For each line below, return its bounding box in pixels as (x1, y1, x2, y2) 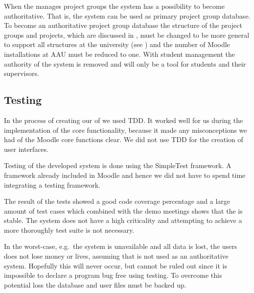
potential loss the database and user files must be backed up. (4, 279, 186, 290)
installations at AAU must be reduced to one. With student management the (4, 49, 235, 59)
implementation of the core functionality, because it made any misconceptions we (4, 124, 247, 135)
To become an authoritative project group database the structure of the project (4, 20, 242, 30)
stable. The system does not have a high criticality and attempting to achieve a (4, 215, 242, 225)
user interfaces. (4, 144, 49, 154)
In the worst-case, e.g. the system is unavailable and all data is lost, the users (4, 241, 237, 251)
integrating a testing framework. (4, 179, 100, 190)
